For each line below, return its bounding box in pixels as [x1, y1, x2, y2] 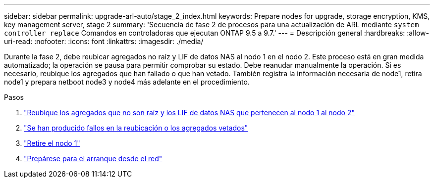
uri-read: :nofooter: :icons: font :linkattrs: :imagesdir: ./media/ [4, 37, 204, 45]
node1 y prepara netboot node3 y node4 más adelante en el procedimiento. [4, 78, 250, 86]
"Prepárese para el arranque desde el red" [24, 154, 163, 163]
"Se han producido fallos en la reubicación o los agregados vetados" [24, 124, 248, 132]
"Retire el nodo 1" [24, 139, 80, 147]
